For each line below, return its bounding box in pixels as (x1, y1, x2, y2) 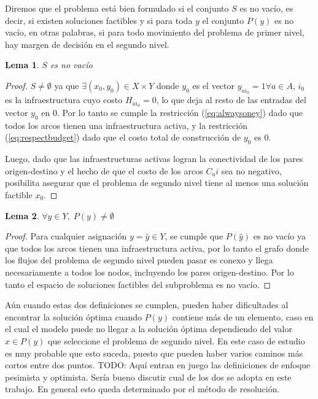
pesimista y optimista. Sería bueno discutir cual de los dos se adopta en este (5, 370, 292, 383)
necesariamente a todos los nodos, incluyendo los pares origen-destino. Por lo (5, 265, 294, 278)
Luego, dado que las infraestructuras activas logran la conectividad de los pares (5, 152, 303, 165)
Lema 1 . (5, 58, 39, 71)
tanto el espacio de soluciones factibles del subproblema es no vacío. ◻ (5, 277, 271, 290)
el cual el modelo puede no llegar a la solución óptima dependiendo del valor (5, 322, 292, 335)
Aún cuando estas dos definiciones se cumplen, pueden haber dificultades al (5, 298, 289, 311)
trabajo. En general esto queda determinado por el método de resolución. (5, 382, 280, 395)
